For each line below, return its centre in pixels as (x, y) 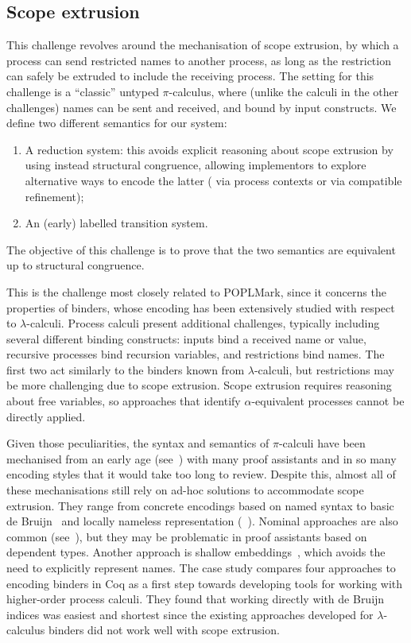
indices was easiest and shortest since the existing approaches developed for (190, 614)
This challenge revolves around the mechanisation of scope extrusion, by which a (203, 45)
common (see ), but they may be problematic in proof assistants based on (187, 536)
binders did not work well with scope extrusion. (164, 630)
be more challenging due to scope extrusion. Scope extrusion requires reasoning (199, 385)
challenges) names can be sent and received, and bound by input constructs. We (202, 107)
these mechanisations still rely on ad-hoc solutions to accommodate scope (185, 490)
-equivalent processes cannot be (328, 401)
